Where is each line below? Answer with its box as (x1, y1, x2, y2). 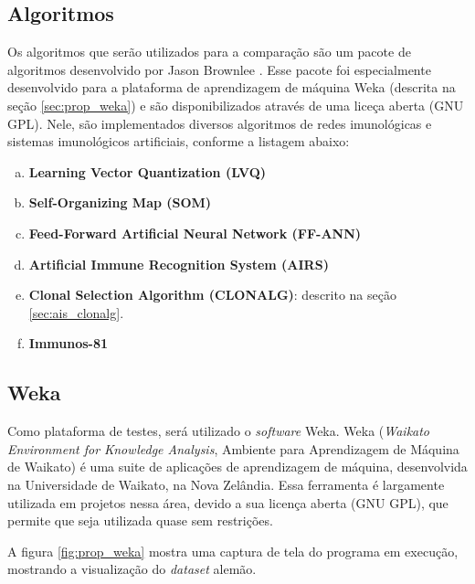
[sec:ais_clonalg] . (28, 303, 124, 322)
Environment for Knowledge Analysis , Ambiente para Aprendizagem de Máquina (7, 439, 459, 458)
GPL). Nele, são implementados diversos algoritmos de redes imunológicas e (7, 113, 432, 133)
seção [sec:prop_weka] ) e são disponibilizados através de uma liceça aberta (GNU (7, 95, 464, 114)
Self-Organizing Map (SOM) (28, 193, 212, 212)
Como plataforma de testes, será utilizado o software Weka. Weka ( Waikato (7, 421, 430, 441)
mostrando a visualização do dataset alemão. (7, 559, 257, 579)
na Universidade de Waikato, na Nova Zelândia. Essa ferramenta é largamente (7, 474, 445, 494)
